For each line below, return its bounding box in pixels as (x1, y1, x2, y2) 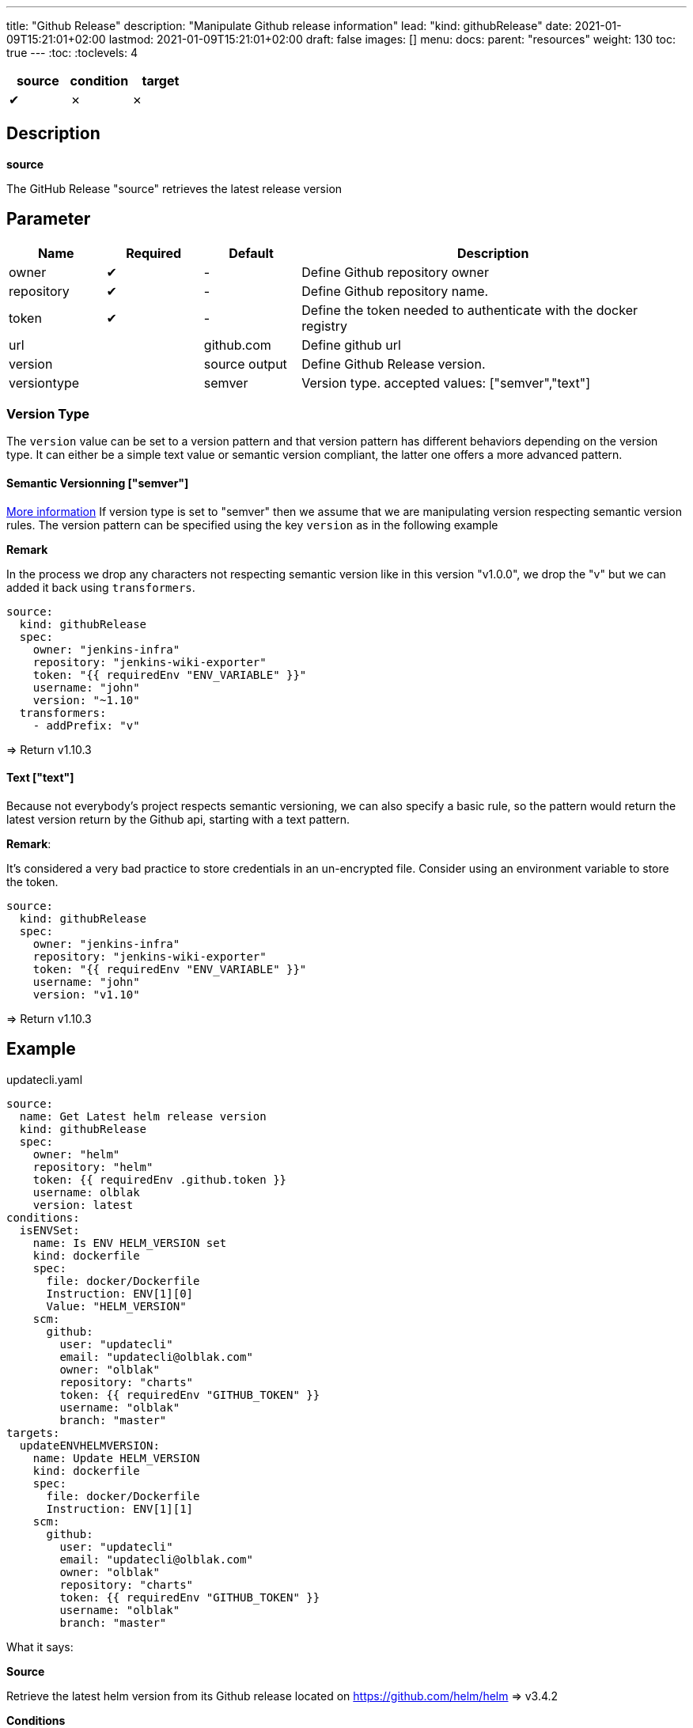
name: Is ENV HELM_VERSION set (32, 1236, 227, 1249)
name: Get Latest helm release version (19, 1109, 267, 1123)
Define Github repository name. (301, 282, 489, 299)
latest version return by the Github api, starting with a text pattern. (6, 812, 350, 826)
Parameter (6, 209, 91, 229)
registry (301, 317, 347, 334)
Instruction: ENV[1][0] (46, 1287, 194, 1300)
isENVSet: (19, 1223, 80, 1237)
